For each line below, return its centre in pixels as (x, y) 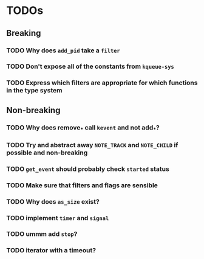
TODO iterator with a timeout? (51, 250)
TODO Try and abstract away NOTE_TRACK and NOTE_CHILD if (92, 145)
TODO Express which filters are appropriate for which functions (102, 83)
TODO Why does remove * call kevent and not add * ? (83, 128)
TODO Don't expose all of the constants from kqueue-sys (90, 66)
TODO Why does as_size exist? (53, 201)
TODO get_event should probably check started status (88, 169)
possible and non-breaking (47, 153)
